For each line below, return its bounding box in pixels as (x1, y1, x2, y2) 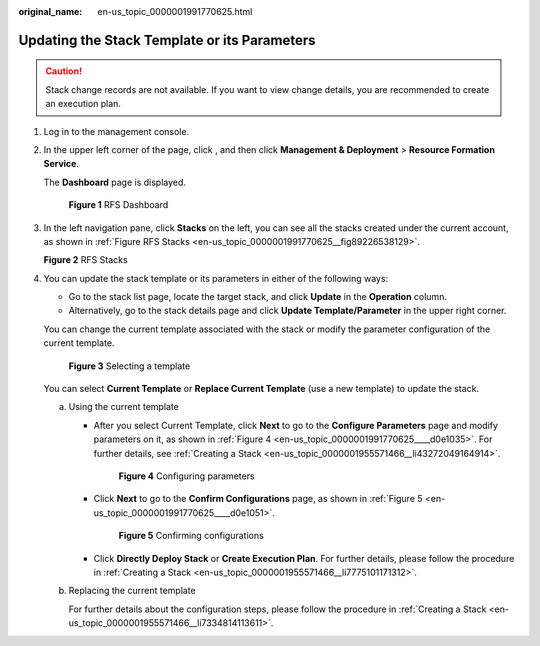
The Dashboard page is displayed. (43, 176, 187, 188)
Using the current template (68, 401, 180, 413)
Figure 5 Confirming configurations (118, 530, 264, 542)
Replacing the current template (68, 585, 196, 597)
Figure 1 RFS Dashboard (68, 199, 169, 211)
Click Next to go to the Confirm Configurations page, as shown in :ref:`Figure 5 (93, 493, 424, 505)
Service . (43, 158, 80, 170)
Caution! (45, 65, 83, 77)
